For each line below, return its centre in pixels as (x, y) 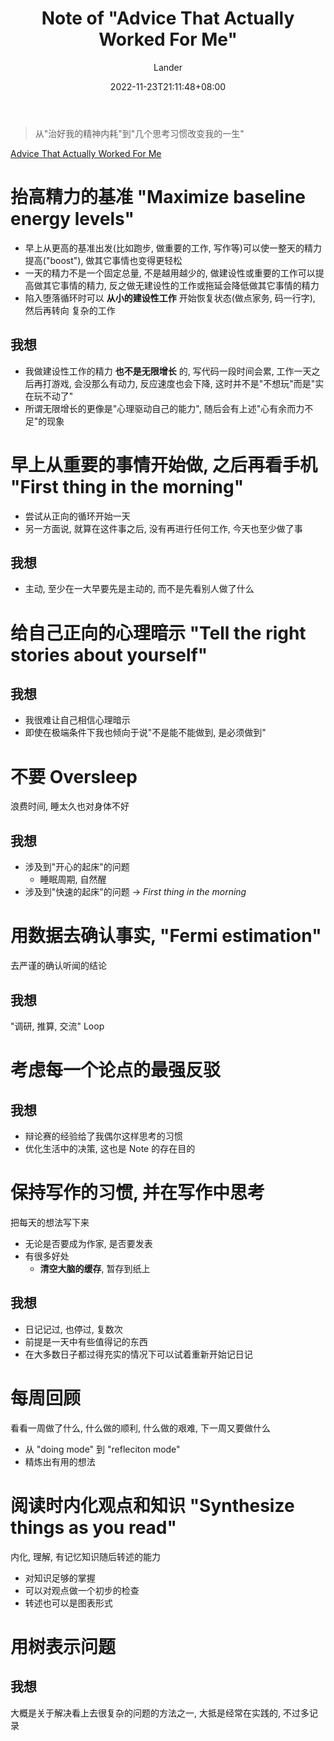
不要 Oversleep (74, 776)
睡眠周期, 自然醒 (73, 879)
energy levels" (72, 219)
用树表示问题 (63, 1646)
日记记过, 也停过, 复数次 (73, 1329)
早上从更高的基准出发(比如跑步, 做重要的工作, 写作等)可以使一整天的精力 (173, 248)
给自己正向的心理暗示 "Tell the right (158, 633)
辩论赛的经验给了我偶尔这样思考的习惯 (103, 1136)
